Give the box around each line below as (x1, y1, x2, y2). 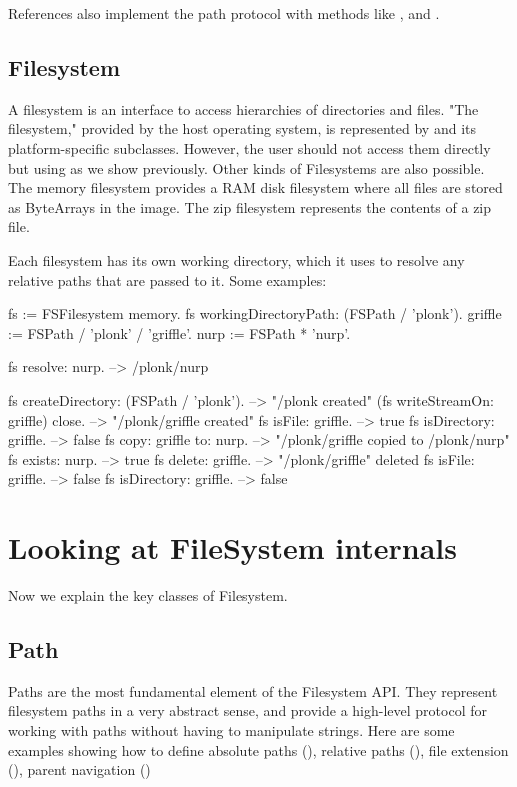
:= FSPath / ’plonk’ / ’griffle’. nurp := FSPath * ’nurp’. (8, 322, 351, 343)
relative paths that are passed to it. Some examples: (8, 269, 327, 290)
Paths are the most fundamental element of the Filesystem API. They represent (8, 680, 498, 701)
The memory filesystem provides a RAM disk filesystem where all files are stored (8, 177, 503, 198)
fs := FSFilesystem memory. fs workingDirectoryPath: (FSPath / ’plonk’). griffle (8, 303, 502, 324)
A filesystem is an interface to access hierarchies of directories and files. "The (8, 98, 479, 119)
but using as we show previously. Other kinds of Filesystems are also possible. (8, 157, 485, 178)
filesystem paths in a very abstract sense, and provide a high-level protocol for (8, 700, 487, 721)
